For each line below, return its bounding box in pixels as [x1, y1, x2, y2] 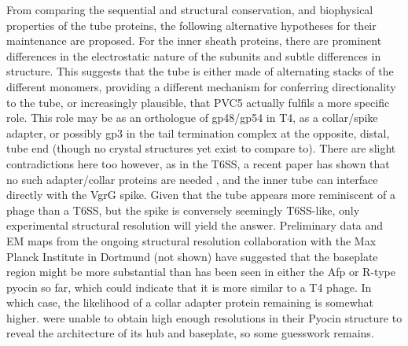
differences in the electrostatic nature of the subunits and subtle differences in [6, 47, 381, 64]
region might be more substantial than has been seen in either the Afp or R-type [6, 263, 395, 280]
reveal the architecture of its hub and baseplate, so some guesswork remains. [6, 325, 374, 341]
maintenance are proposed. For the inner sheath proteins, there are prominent [6, 32, 382, 49]
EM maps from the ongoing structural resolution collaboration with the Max [6, 232, 377, 248]
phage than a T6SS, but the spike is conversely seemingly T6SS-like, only [6, 201, 360, 218]
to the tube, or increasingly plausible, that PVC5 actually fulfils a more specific [6, 94, 390, 110]
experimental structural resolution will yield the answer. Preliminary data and [6, 217, 384, 234]
